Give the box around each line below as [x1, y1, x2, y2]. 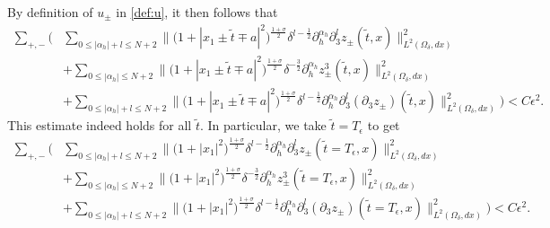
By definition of [7, 3, 93, 21]
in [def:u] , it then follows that [116, 3, 278, 21]
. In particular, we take [199, 116, 327, 135]
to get [367, 116, 400, 135]
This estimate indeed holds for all [7, 116, 192, 135]
